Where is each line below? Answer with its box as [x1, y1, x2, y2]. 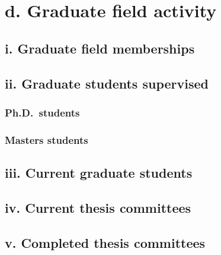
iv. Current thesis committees [5, 198, 191, 216]
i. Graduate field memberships [5, 39, 195, 57]
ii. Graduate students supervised [5, 74, 209, 92]
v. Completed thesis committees [5, 233, 206, 251]
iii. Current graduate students [5, 163, 193, 182]
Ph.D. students [5, 105, 80, 119]
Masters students [5, 132, 88, 147]
